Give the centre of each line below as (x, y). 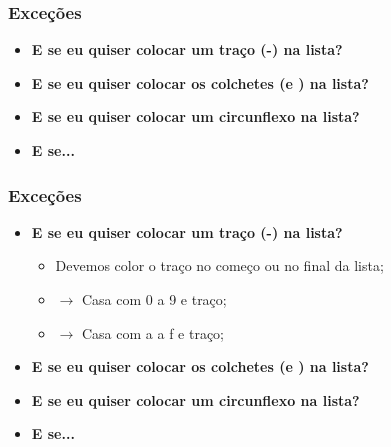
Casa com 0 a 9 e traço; (154, 299)
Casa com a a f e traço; (153, 332)
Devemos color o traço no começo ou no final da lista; (219, 265)
